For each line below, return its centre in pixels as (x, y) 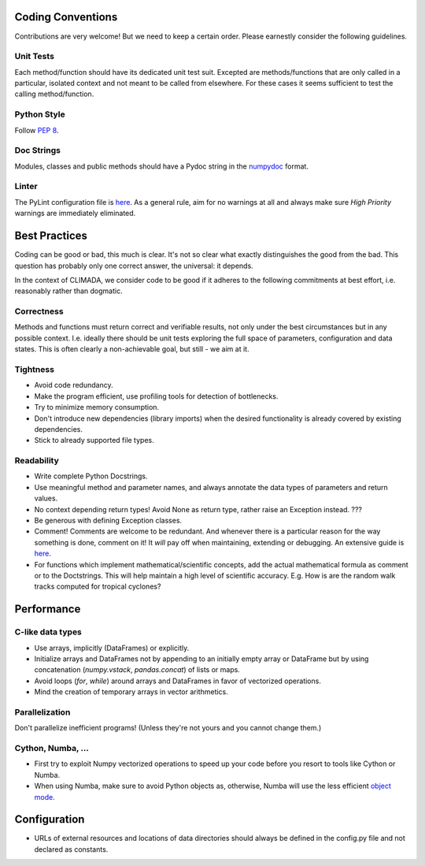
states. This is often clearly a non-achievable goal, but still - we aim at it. (132, 349)
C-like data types (48, 632)
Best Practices (51, 236)
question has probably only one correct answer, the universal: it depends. (134, 266)
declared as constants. (71, 849)
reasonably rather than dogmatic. (68, 291)
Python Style (40, 114)
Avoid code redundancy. (74, 385)
